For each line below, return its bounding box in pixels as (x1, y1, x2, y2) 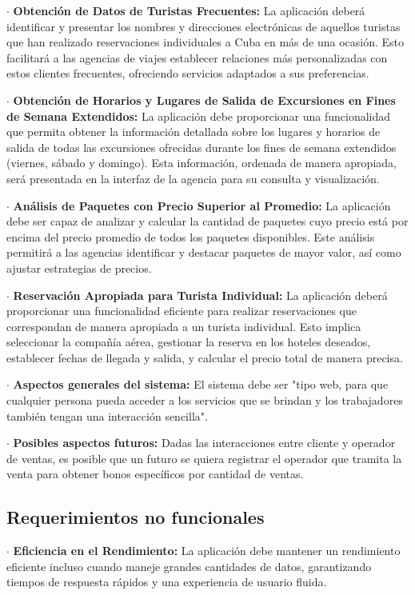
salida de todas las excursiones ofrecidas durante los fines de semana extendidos (6, 138, 397, 155)
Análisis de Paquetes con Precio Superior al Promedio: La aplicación (13, 197, 391, 214)
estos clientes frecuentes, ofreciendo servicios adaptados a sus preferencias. (6, 65, 369, 82)
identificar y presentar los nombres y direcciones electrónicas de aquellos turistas (6, 18, 401, 34)
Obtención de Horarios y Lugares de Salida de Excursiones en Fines (13, 91, 396, 108)
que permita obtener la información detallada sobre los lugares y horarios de (6, 123, 381, 140)
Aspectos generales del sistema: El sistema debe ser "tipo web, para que (13, 376, 389, 393)
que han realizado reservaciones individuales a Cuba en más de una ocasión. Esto (6, 34, 404, 50)
